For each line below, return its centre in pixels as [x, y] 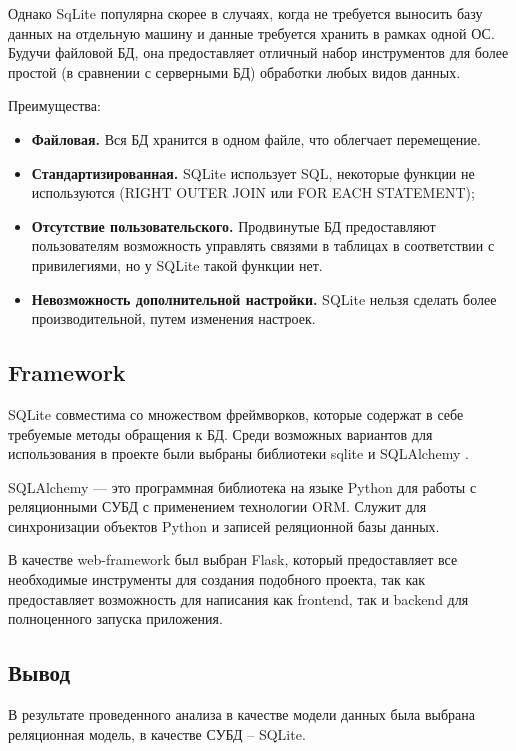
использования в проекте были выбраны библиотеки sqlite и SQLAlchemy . [238, 453]
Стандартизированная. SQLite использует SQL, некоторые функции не [253, 172]
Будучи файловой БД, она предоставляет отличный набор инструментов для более [258, 52]
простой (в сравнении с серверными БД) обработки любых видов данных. [234, 71]
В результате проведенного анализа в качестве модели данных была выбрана [241, 714]
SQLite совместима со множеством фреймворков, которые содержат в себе [236, 413]
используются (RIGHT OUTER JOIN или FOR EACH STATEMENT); [253, 192]
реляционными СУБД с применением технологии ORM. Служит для [217, 506]
